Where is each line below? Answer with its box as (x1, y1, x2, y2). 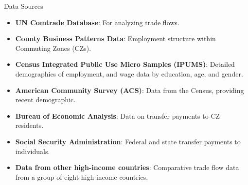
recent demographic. (15, 94, 76, 105)
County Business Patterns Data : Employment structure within (15, 33, 216, 44)
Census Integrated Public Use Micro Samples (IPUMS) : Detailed (15, 59, 235, 69)
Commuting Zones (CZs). (15, 43, 91, 53)
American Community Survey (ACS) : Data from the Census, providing (15, 85, 244, 95)
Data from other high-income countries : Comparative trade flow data (15, 162, 239, 172)
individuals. (15, 146, 50, 156)
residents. (15, 120, 44, 130)
